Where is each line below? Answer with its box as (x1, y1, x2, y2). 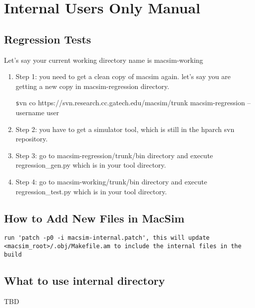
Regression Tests (4, 31, 91, 46)
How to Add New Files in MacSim (4, 210, 185, 225)
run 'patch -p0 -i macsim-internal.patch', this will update (4, 234, 210, 242)
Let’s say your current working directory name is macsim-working (4, 54, 204, 65)
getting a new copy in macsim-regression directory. (15, 81, 169, 91)
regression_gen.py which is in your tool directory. (15, 160, 166, 170)
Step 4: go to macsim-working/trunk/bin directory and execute (15, 176, 207, 186)
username (15, 107, 45, 118)
